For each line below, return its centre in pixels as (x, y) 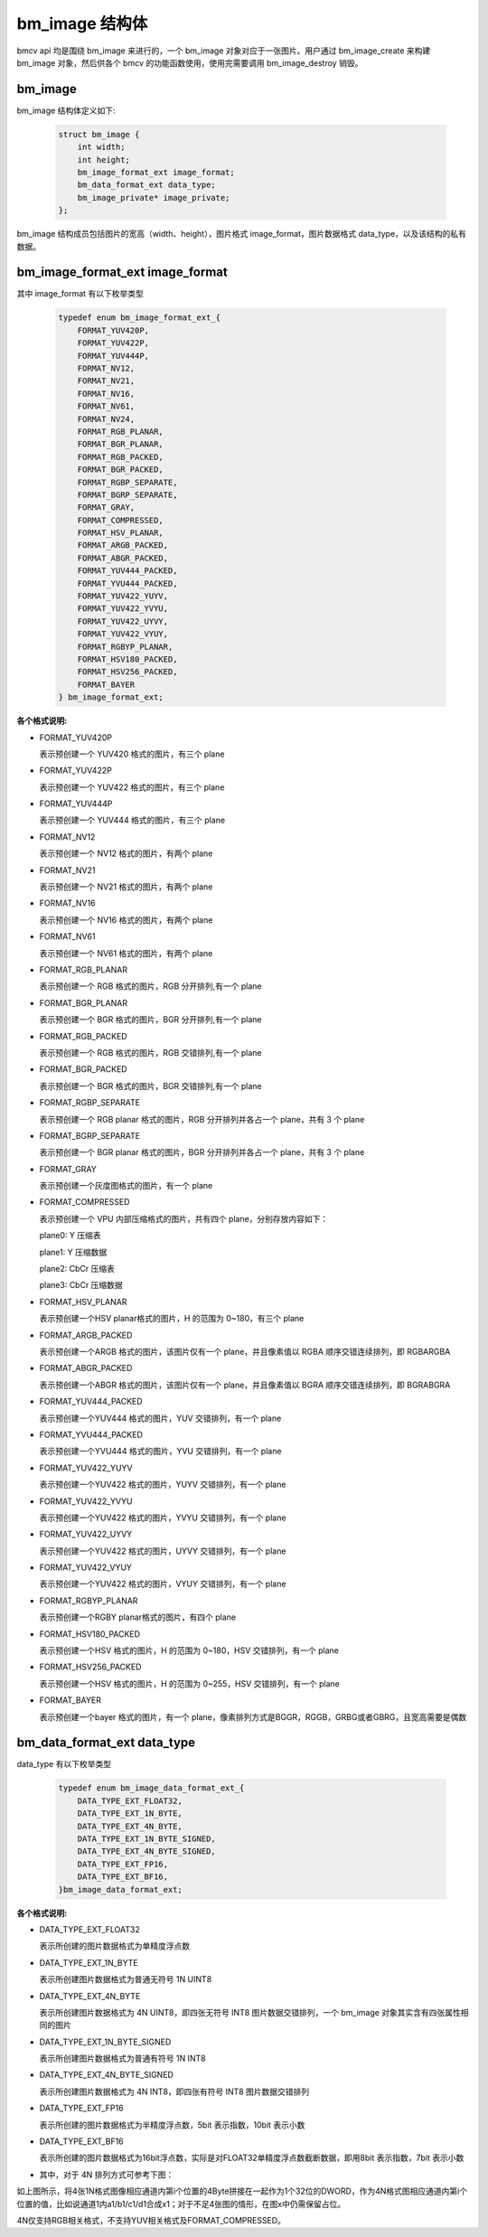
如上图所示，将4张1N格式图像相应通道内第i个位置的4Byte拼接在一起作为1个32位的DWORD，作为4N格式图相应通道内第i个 (242, 2191)
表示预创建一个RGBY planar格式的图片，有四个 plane (138, 1617)
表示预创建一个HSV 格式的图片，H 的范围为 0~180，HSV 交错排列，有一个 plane (189, 1650)
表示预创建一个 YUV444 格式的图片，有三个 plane (132, 820)
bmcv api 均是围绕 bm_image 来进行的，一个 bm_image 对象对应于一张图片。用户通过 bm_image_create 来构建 (224, 51)
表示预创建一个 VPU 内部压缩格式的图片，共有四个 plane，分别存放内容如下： (184, 1218)
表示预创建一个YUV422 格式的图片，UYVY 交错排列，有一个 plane (163, 1551)
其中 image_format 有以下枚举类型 (80, 294)
